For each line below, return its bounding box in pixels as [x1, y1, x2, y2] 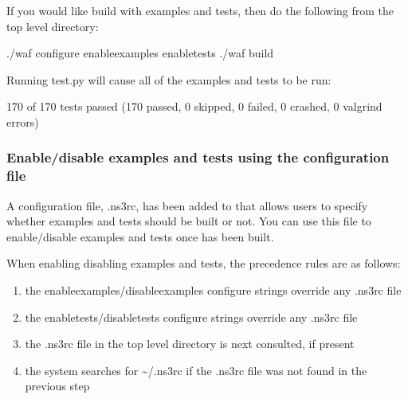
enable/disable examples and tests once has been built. [6, 228, 274, 244]
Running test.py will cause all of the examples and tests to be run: [6, 71, 331, 88]
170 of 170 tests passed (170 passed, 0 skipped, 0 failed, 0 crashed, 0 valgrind [6, 98, 382, 115]
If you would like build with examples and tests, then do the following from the [6, 2, 394, 18]
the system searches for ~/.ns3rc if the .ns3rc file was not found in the [25, 362, 367, 378]
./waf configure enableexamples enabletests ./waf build [6, 45, 274, 61]
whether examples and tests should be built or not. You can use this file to [6, 213, 371, 229]
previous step [25, 377, 90, 394]
